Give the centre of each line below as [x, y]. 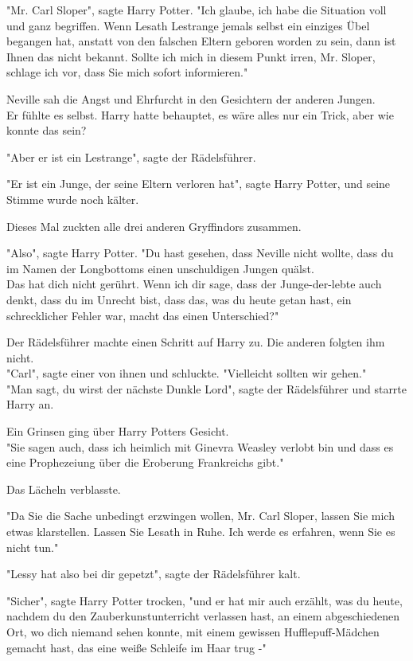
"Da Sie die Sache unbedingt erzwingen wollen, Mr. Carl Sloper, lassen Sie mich [201, 516]
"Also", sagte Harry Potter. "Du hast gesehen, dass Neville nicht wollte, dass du [200, 253]
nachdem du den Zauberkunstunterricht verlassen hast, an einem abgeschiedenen [203, 616]
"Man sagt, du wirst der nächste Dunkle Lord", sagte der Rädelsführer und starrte [207, 388]
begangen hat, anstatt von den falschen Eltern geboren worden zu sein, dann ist [201, 41]
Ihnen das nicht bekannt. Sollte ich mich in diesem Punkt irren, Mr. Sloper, [191, 56]
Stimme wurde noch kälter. [73, 199]
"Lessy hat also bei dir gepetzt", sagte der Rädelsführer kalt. [154, 574]
